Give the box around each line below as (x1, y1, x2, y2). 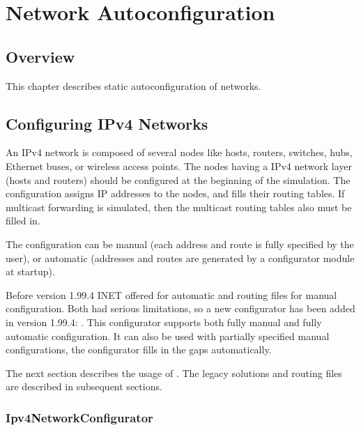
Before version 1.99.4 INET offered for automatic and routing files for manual (6, 287, 337, 302)
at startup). (6, 264, 55, 279)
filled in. (6, 213, 40, 228)
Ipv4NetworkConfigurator (6, 408, 153, 426)
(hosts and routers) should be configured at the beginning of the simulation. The (6, 172, 351, 187)
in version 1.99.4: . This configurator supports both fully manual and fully (6, 314, 322, 329)
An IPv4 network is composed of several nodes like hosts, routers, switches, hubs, (6, 145, 353, 160)
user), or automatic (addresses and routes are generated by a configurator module (6, 250, 355, 265)
